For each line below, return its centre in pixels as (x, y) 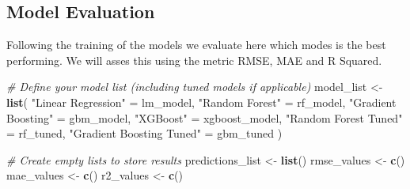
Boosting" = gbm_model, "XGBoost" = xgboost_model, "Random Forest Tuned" (205, 117)
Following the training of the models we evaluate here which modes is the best (196, 45)
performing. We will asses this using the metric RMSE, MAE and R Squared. (194, 60)
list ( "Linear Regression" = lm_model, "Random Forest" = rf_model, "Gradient (201, 102)
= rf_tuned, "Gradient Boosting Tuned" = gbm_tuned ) (144, 133)
